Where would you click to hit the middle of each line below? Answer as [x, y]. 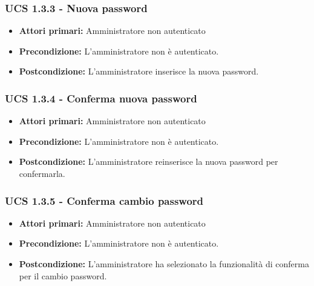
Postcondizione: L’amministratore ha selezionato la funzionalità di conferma [164, 264]
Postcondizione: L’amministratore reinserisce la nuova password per [149, 161]
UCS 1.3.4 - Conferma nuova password [101, 98]
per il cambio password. [63, 275]
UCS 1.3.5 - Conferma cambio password [104, 200]
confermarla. [42, 173]
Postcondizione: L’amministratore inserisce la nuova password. [139, 71]
